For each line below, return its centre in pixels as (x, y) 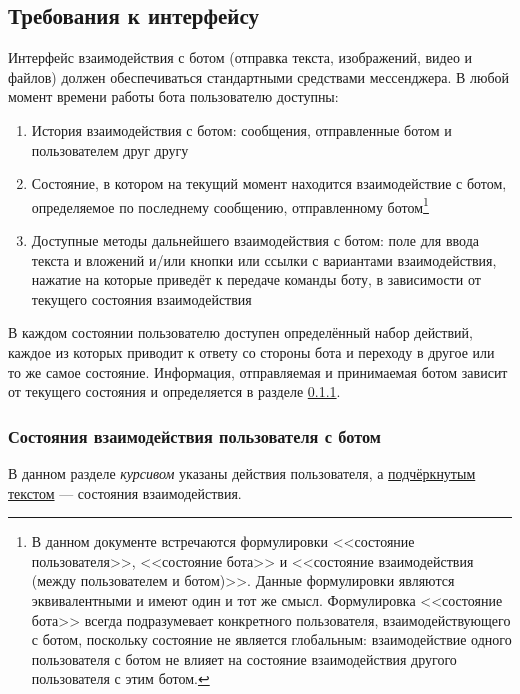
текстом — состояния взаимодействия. (125, 492)
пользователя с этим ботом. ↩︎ (120, 678)
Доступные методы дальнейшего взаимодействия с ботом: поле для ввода (255, 240)
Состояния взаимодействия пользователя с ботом (194, 435)
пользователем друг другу (110, 149)
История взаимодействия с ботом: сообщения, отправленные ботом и (241, 129)
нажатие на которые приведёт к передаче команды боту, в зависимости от (256, 279)
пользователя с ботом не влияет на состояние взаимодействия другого (244, 658)
